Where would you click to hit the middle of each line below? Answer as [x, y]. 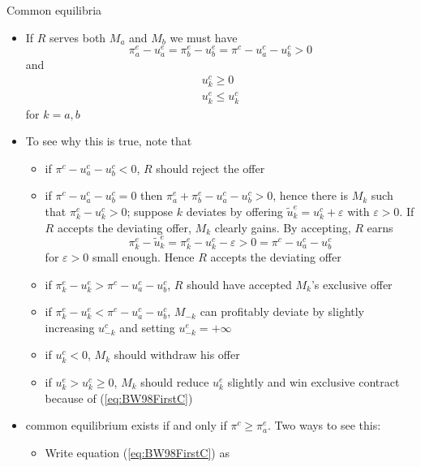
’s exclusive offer [352, 284]
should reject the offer [210, 168]
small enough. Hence [143, 256]
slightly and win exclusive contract [314, 381]
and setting [147, 327]
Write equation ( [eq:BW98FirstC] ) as [137, 452]
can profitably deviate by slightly [282, 311]
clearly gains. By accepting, [283, 227]
